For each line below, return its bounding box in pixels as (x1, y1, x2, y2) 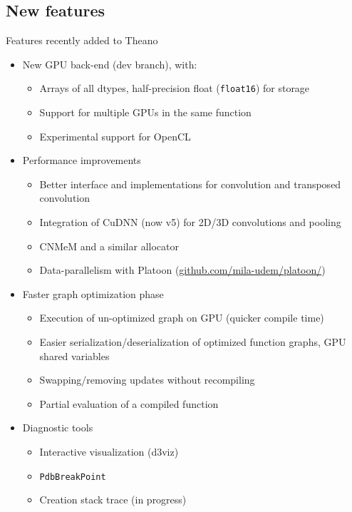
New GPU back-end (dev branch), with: (22, 56, 197, 71)
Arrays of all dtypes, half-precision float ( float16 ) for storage (39, 81, 310, 96)
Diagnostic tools (22, 420, 93, 435)
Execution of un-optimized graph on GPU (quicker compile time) (39, 310, 324, 325)
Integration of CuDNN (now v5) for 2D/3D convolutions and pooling (39, 215, 341, 230)
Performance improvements (22, 153, 141, 168)
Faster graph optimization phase (22, 286, 164, 301)
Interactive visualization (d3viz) (39, 444, 179, 459)
